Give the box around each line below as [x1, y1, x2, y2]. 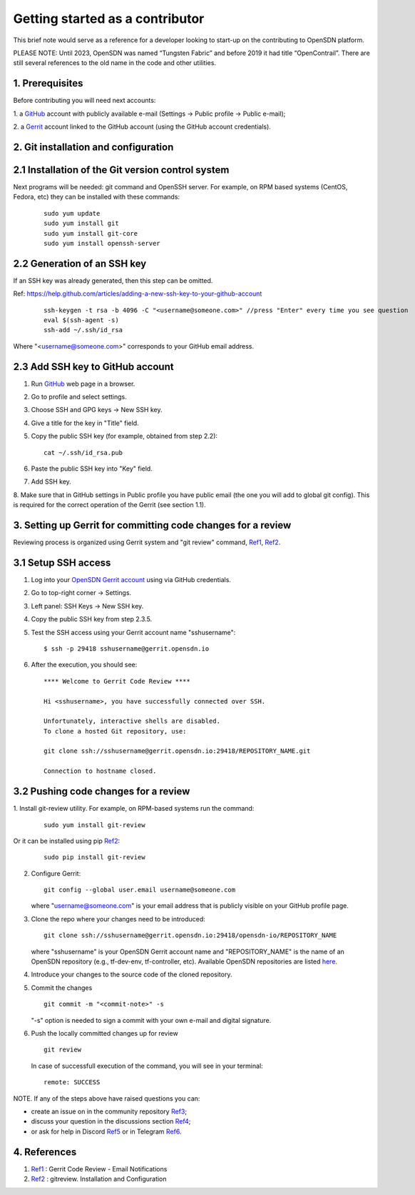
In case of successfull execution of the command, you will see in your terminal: [31, 1061, 263, 1070]
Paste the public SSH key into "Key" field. [31, 464, 153, 473]
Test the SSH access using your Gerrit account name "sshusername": [31, 628, 236, 636]
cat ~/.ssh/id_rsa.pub [43, 449, 123, 456]
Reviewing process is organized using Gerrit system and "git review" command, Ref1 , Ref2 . [13, 538, 281, 546]
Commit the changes [31, 983, 93, 992]
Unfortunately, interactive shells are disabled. [43, 717, 221, 725]
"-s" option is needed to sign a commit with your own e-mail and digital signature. [31, 1016, 272, 1024]
